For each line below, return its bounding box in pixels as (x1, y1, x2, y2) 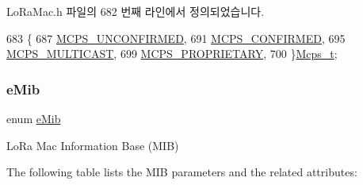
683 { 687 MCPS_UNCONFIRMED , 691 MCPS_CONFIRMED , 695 (6, 29, 346, 46)
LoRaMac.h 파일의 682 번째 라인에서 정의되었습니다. (6, 3, 265, 19)
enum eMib (6, 110, 61, 126)
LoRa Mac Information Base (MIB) (6, 137, 179, 153)
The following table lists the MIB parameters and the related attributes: (6, 164, 357, 180)
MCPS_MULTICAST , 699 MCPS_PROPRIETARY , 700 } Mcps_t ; (6, 45, 338, 62)
